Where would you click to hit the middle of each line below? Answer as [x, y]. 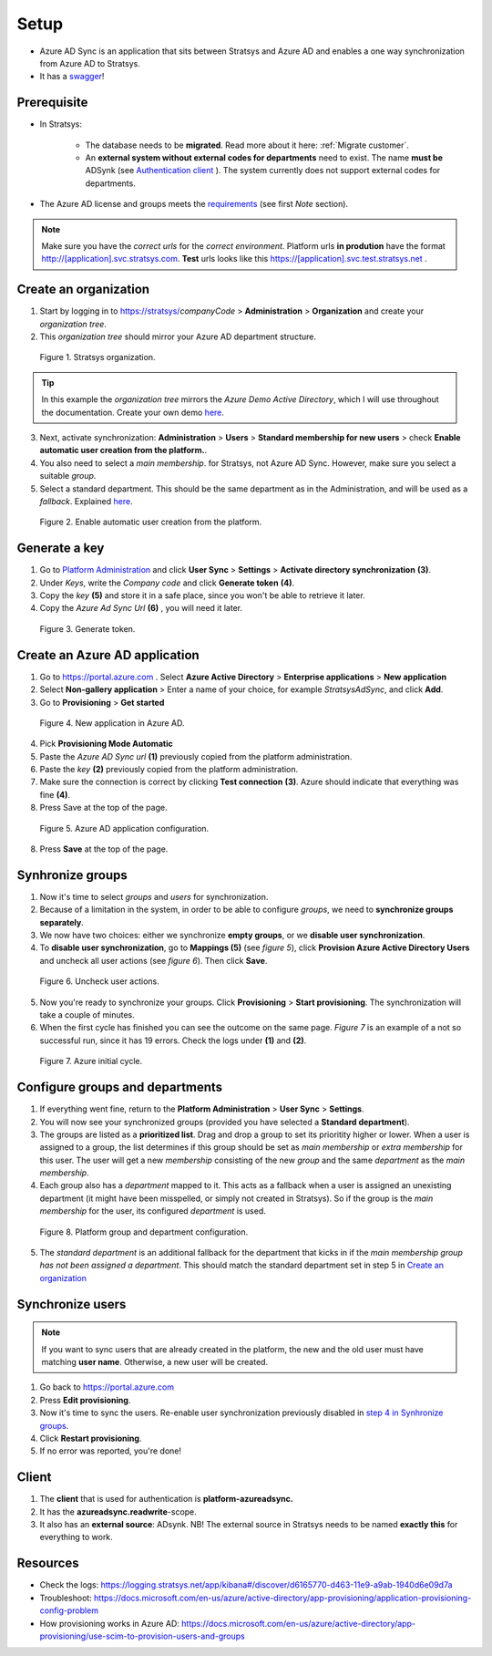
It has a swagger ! [72, 77]
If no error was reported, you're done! [111, 1451]
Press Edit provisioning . [85, 1400]
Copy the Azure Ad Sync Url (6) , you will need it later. [141, 608]
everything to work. [76, 1537]
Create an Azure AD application [108, 655]
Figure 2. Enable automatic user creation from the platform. [151, 522]
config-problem [69, 1610]
